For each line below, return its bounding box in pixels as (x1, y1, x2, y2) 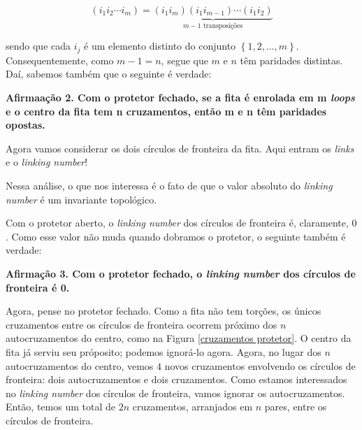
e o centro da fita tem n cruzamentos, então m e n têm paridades (6, 103, 327, 118)
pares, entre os (264, 399, 327, 414)
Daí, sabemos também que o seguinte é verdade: (6, 66, 212, 81)
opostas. (6, 117, 45, 132)
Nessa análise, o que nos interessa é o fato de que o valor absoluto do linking (6, 178, 333, 193)
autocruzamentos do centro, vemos (6, 358, 154, 373)
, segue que (161, 52, 208, 67)
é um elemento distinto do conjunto (84, 38, 236, 53)
